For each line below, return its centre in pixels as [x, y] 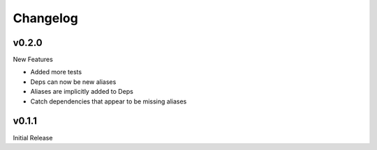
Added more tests [56, 72]
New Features [33, 60]
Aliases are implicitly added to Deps [82, 92]
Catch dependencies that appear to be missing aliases [109, 101]
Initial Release [33, 137]
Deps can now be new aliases [73, 82]
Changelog [45, 18]
